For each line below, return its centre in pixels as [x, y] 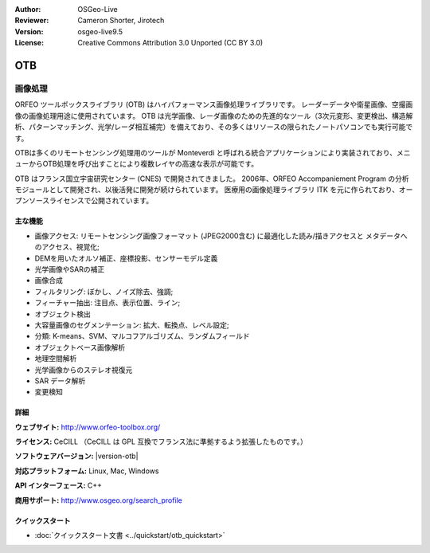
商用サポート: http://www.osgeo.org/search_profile [99, 500]
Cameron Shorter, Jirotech [121, 21]
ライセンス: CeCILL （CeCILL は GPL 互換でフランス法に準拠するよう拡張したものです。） [161, 441]
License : [29, 43]
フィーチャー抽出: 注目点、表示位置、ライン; [107, 303]
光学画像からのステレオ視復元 [84, 370]
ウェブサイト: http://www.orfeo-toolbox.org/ [88, 427]
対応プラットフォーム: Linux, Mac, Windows [87, 471]
